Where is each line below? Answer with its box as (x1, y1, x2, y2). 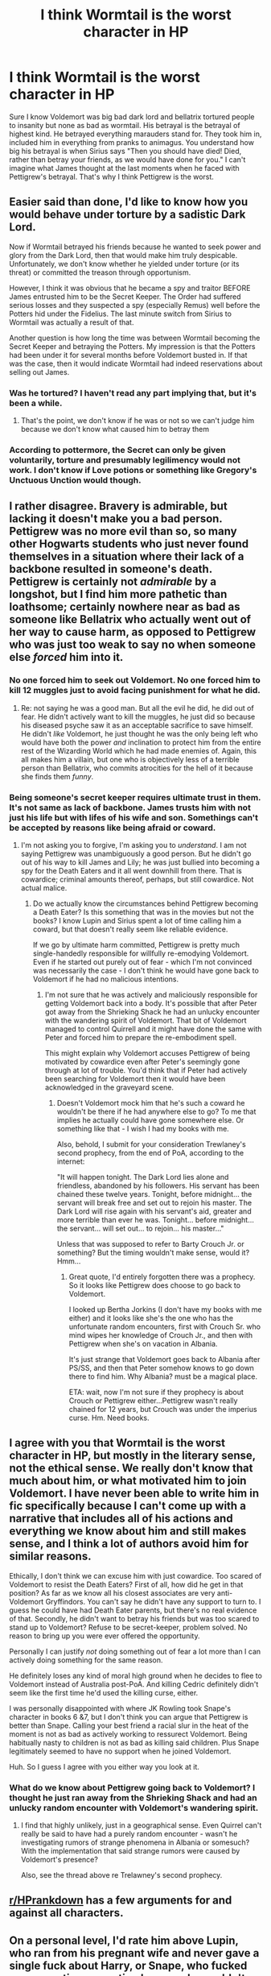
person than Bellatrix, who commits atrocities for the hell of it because (20, 763, 254, 773)
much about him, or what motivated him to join (9, 1474, 247, 1488)
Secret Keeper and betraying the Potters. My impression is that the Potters (9, 341, 256, 351)
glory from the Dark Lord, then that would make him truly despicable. (9, 250, 238, 259)
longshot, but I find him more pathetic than (9, 587, 228, 601)
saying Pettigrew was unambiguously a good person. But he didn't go (20, 849, 252, 858)
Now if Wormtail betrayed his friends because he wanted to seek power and (9, 242, 261, 251)
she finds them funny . (20, 771, 94, 781)
